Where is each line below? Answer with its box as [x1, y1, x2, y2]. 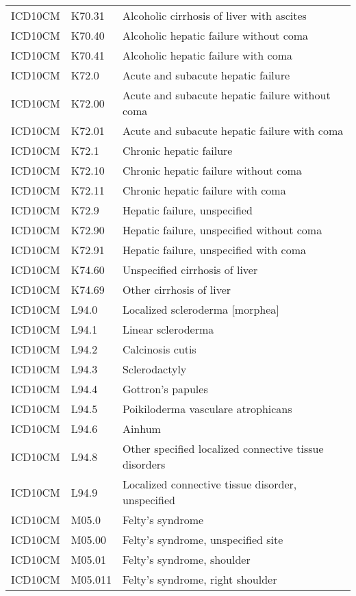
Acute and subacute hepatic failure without [122, 87, 331, 103]
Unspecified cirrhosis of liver [122, 262, 258, 277]
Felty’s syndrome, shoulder [122, 551, 251, 567]
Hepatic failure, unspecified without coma [122, 222, 322, 238]
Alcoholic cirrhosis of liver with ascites [122, 8, 307, 23]
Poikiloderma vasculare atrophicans [122, 401, 292, 417]
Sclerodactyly [122, 361, 187, 377]
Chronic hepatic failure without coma [122, 162, 302, 178]
